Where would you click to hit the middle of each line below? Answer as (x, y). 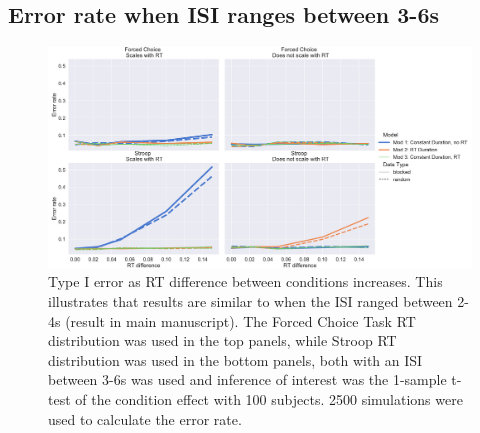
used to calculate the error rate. (145, 418)
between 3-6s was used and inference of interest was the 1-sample (247, 379)
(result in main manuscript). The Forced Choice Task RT (240, 320)
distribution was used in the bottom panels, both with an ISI (235, 359)
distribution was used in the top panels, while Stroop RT (222, 340)
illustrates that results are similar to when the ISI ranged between (250, 301)
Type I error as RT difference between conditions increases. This (245, 281)
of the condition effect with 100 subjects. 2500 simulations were (269, 399)
